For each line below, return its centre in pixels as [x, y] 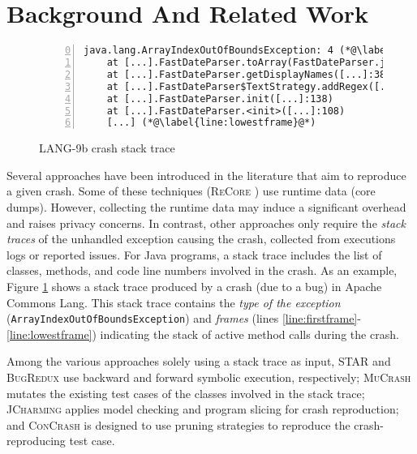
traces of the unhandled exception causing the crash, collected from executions [201, 239]
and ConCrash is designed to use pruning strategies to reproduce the [178, 424]
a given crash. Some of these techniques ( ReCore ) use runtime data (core [191, 191]
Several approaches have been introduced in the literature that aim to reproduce [206, 175]
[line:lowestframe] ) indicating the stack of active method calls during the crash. [203, 334]
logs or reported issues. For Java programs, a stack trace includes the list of [194, 254]
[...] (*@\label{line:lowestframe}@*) [211, 123]
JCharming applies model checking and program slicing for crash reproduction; [203, 409]
